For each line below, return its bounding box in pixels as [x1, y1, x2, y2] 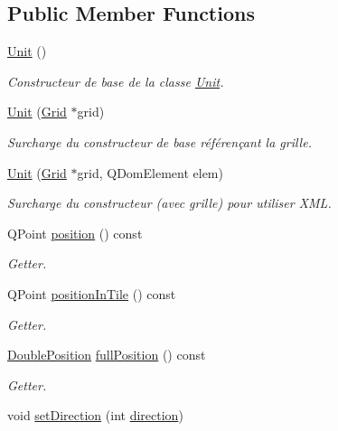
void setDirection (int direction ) [7, 406, 183, 425]
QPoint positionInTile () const [7, 284, 176, 303]
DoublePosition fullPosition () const [7, 345, 206, 364]
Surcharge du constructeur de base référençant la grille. [7, 132, 312, 151]
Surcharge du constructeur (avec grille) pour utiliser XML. [7, 193, 332, 212]
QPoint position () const [7, 223, 143, 242]
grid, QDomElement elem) [77, 163, 223, 182]
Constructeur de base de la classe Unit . [7, 71, 224, 90]
